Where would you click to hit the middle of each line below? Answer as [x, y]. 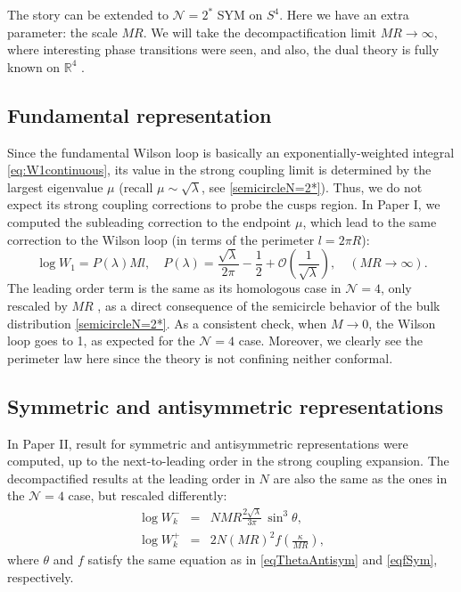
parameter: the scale [62, 32]
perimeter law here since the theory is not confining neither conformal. [200, 357]
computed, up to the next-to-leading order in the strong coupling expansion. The [228, 461]
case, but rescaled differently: [148, 495]
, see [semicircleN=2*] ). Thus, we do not [312, 187]
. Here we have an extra [344, 14]
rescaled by [37, 305]
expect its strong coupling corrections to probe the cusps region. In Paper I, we [224, 204]
